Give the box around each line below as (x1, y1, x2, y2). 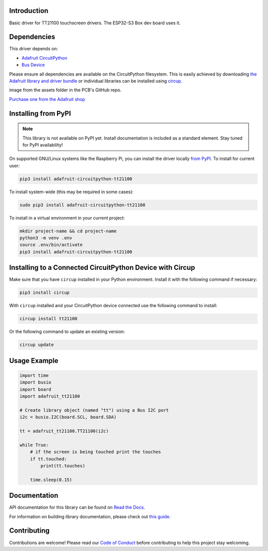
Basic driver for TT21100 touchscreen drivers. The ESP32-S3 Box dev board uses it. (9, 20, 181, 26)
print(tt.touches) (40, 463, 85, 469)
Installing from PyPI (9, 109, 71, 118)
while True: (19, 442, 49, 448)
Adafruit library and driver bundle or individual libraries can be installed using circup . (9, 78, 183, 84)
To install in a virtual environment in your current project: (9, 215, 125, 221)
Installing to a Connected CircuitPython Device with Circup (9, 263, 196, 272)
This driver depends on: (9, 46, 58, 52)
